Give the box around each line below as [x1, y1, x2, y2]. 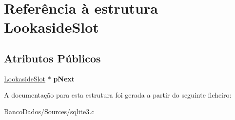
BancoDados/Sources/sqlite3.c [4, 106, 95, 116]
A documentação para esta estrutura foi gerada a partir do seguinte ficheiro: [4, 90, 232, 100]
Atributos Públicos [4, 50, 101, 65]
